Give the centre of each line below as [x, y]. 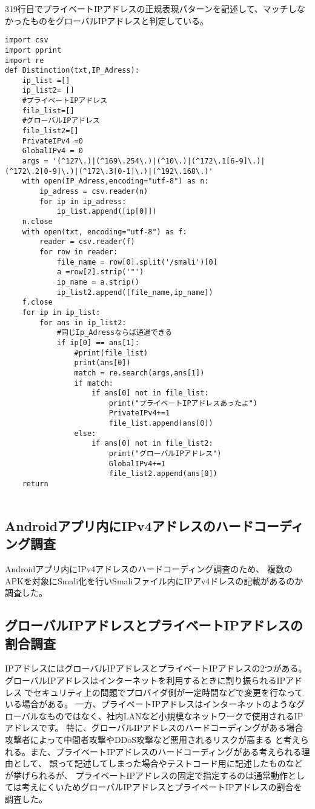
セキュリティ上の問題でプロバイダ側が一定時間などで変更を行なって [168, 692]
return [35, 484]
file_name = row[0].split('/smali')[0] [137, 262]
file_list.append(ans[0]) [161, 424]
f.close [37, 302]
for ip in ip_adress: [83, 201]
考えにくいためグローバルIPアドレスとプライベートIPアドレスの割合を [162, 787]
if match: [94, 383]
